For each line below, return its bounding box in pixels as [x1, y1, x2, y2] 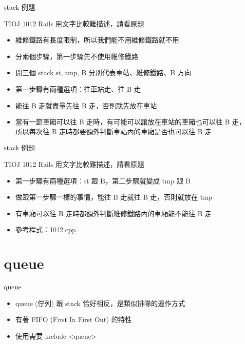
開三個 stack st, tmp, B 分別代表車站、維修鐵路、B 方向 [15, 67, 191, 78]
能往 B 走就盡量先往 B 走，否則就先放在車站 [15, 100, 157, 110]
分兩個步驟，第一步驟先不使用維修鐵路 [15, 51, 138, 61]
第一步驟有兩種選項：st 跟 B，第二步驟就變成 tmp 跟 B [15, 175, 190, 185]
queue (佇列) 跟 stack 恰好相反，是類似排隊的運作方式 [15, 298, 185, 308]
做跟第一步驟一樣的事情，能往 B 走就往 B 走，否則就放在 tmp [15, 192, 212, 202]
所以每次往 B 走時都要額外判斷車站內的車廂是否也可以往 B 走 [15, 126, 212, 136]
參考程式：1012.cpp [15, 224, 76, 235]
